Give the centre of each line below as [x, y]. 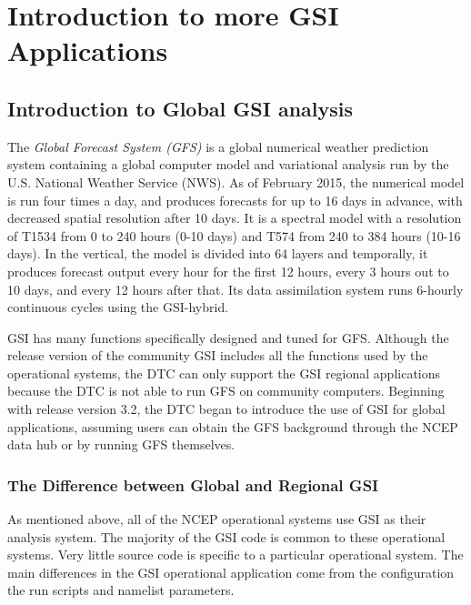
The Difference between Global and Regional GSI [193, 484]
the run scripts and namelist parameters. [121, 590]
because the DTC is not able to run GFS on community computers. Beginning [226, 391]
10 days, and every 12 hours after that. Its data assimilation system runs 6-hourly [235, 289]
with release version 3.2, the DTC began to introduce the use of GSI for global [226, 409]
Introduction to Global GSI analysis [180, 108]
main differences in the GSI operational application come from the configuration [231, 572]
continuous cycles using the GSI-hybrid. [118, 307]
